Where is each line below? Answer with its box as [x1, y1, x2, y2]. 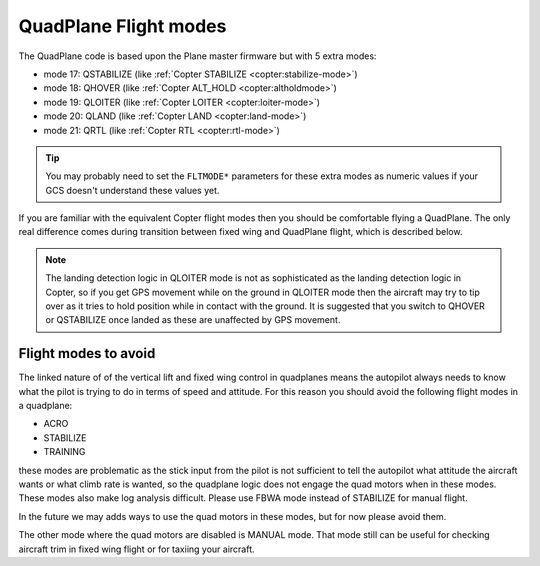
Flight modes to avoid [18, 345, 156, 362]
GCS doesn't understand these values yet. [45, 184, 220, 196]
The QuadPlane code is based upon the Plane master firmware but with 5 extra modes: [18, 50, 377, 62]
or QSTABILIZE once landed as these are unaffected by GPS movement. [45, 314, 341, 326]
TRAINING [43, 446, 86, 458]
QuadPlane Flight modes [18, 15, 227, 37]
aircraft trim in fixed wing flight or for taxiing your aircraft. [18, 543, 255, 555]
